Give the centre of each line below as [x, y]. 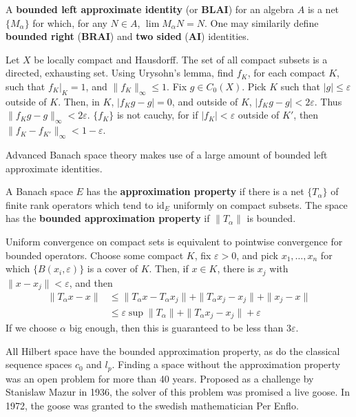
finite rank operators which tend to [80, 204]
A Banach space [39, 191]
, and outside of [205, 101]
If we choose [31, 327]
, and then [91, 282]
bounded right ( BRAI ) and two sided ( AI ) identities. [127, 36]
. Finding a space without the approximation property [226, 364]
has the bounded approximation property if [108, 218]
